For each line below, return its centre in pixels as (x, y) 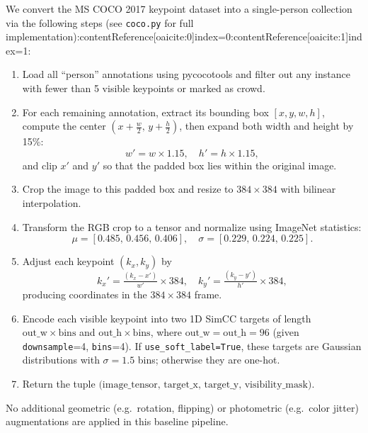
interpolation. (52, 203)
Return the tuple (59, 383)
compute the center (64, 126)
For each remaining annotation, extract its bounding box (145, 112)
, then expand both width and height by (266, 126)
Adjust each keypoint (68, 261)
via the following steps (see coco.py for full (100, 22)
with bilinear (308, 189)
